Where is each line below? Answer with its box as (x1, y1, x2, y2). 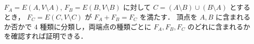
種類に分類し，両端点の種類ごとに (40, 21, 152, 31)
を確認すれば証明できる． (4, 31, 87, 41)
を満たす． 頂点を (139, 11, 198, 22)
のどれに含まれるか (187, 21, 251, 31)
